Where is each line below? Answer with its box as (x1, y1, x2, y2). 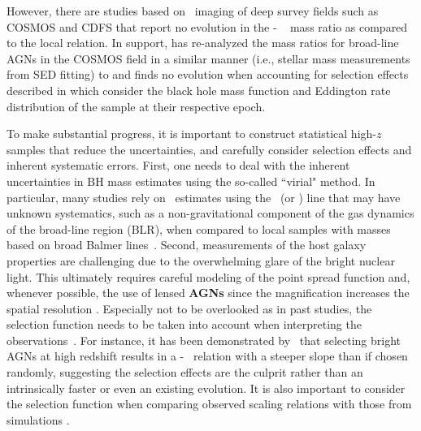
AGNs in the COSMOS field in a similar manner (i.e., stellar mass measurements (7, 50, 410, 67)
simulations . (7, 411, 70, 428)
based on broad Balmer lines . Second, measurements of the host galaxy (7, 236, 367, 253)
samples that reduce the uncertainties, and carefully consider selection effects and (7, 140, 412, 157)
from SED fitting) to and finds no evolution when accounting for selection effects (7, 66, 409, 83)
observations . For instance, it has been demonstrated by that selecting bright (7, 331, 401, 348)
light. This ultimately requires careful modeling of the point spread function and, (7, 268, 410, 285)
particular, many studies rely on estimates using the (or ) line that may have (7, 188, 401, 205)
